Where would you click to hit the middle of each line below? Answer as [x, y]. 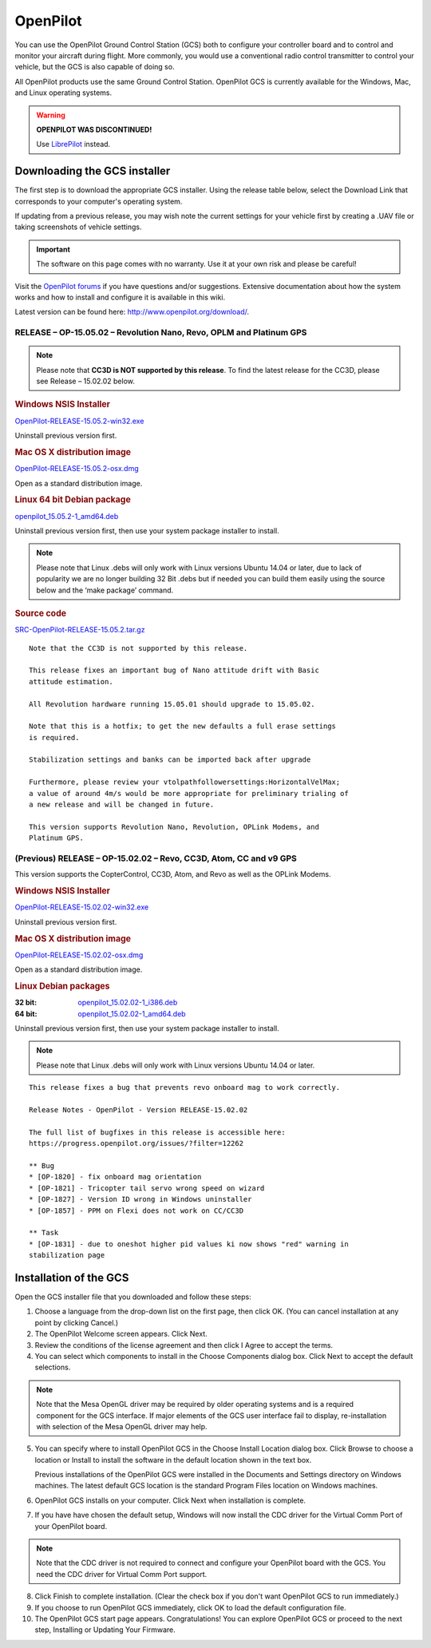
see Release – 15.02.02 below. [85, 381]
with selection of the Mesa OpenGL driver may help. [122, 1426]
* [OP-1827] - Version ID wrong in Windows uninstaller [140, 1199]
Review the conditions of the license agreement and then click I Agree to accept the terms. [184, 1345]
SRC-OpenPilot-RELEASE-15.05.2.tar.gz [80, 630]
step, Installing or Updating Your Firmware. [105, 1630]
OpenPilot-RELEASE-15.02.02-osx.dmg [79, 955]
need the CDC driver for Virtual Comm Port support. [122, 1574]
